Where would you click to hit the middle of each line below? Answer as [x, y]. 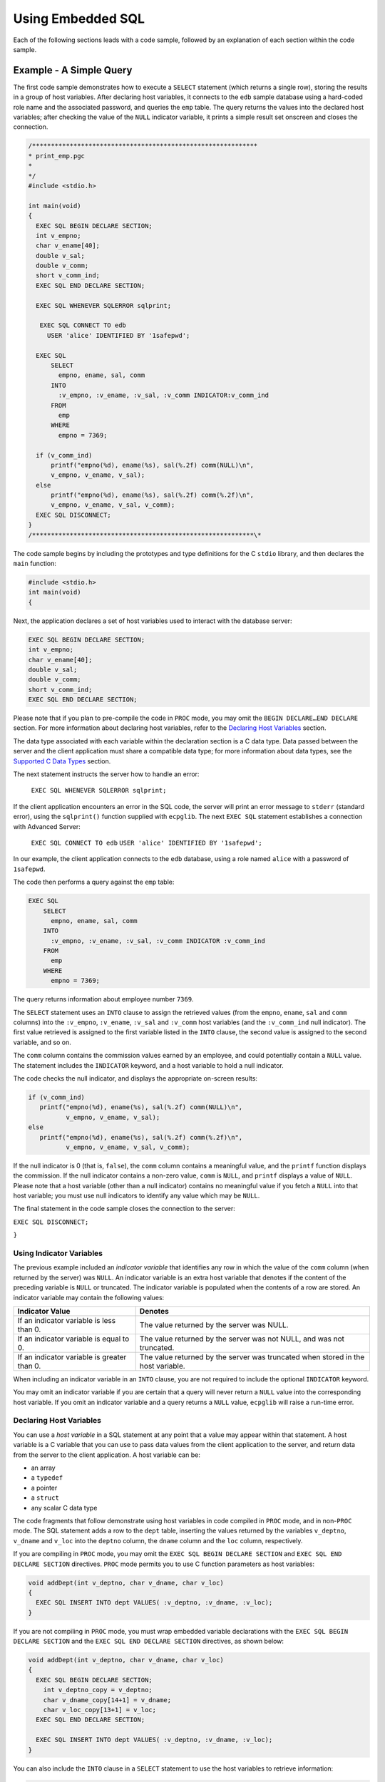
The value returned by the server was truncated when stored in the [252, 1356]
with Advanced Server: [47, 826]
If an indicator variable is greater [72, 1356]
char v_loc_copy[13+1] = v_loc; [100, 1710]
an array [43, 1468]
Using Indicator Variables [58, 1253]
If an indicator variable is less [67, 1320]
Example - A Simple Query [73, 70]
